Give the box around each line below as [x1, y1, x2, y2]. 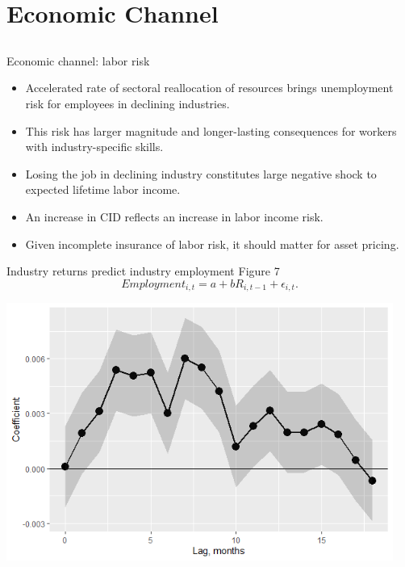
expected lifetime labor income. [25, 181, 181, 198]
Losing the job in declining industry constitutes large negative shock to [25, 165, 377, 182]
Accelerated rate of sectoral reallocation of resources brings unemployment [25, 79, 394, 96]
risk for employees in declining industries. [25, 94, 230, 111]
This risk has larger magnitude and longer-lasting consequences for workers [25, 122, 397, 139]
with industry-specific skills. [25, 138, 164, 155]
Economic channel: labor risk [6, 52, 150, 69]
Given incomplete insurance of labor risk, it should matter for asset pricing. [25, 235, 399, 252]
